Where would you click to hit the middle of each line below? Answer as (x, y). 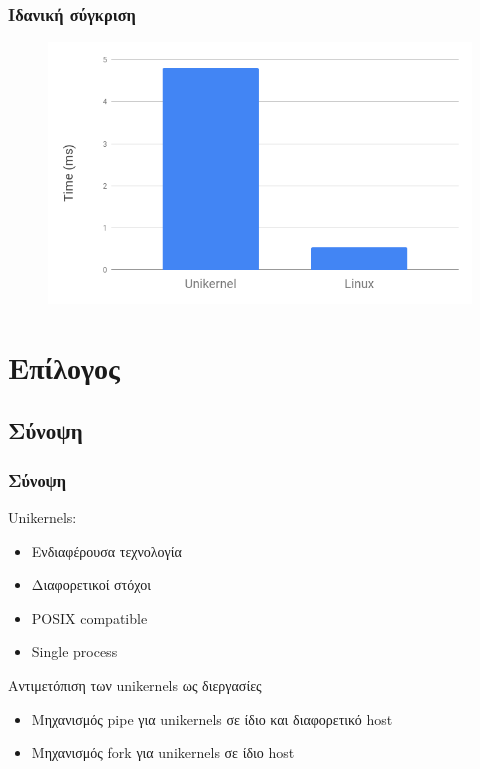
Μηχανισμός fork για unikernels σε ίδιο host (163, 752)
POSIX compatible (89, 617)
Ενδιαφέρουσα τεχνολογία (106, 550)
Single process (74, 651)
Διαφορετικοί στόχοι (91, 584)
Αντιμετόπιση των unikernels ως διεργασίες (135, 685)
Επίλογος (64, 366)
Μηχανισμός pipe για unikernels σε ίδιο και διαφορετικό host (212, 718)
